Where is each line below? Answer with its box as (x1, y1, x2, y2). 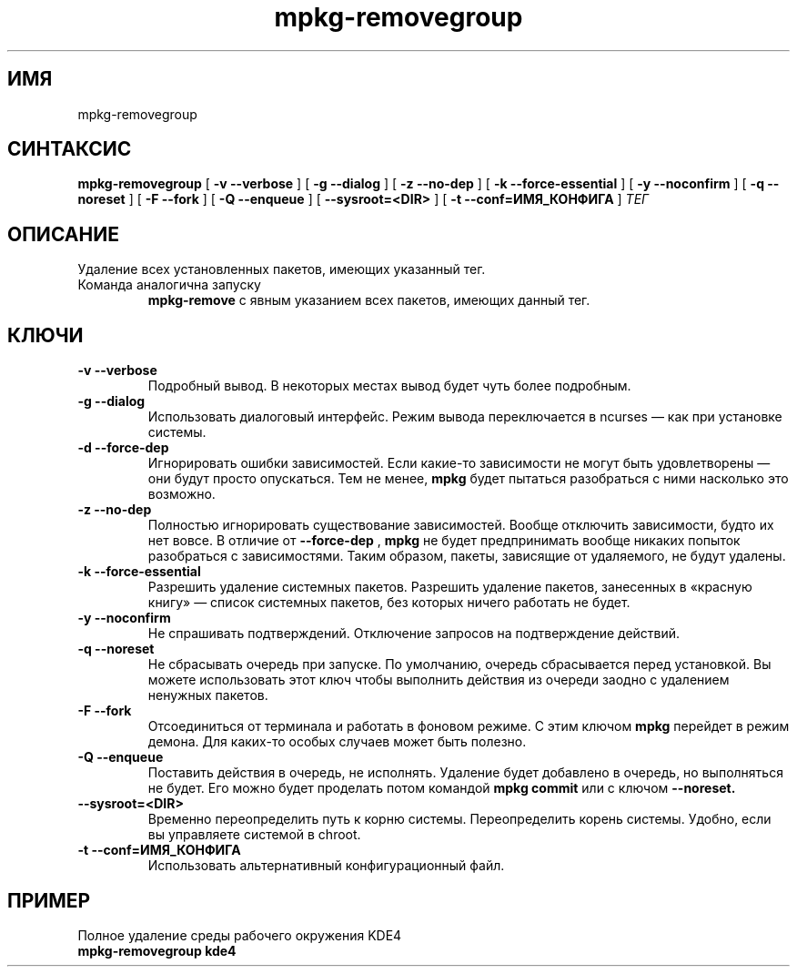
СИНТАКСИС (7, 137, 132, 161)
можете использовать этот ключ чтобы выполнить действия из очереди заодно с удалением (147, 672, 730, 688)
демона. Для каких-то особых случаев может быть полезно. (147, 734, 527, 750)
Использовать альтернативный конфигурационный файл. (147, 857, 505, 874)
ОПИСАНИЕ (7, 222, 119, 246)
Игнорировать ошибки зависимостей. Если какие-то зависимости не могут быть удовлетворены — (147, 455, 771, 472)
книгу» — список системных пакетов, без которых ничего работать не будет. (147, 594, 631, 611)
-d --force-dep (77, 440, 169, 456)
